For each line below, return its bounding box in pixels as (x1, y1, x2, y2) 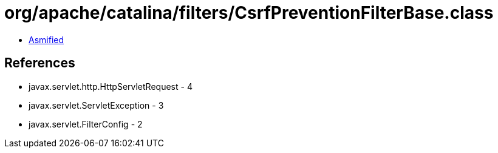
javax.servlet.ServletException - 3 (29, 100, 164, 110)
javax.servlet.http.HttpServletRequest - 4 (29, 81, 193, 92)
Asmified (29, 34, 64, 45)
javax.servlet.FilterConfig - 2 (29, 118, 143, 129)
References (4, 55, 75, 71)
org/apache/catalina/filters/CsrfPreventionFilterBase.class (4, 2, 494, 23)
